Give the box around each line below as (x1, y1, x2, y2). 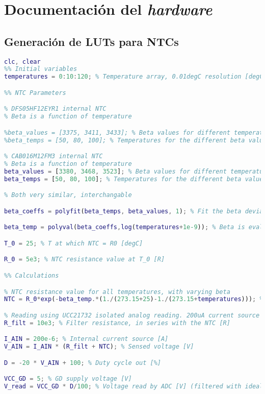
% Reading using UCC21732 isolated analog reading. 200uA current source (4, 311, 260, 319)
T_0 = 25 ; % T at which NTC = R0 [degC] (4, 239, 143, 247)
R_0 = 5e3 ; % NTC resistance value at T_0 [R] (4, 256, 165, 263)
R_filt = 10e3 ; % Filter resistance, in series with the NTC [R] (4, 319, 230, 327)
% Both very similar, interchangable (4, 191, 132, 199)
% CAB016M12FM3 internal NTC (4, 153, 103, 160)
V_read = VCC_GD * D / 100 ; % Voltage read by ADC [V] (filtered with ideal (4, 383, 263, 390)
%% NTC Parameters (4, 89, 66, 96)
